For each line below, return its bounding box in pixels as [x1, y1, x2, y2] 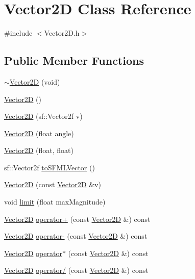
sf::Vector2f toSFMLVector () [4, 162, 95, 172]
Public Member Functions [4, 53, 144, 68]
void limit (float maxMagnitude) [4, 196, 106, 207]
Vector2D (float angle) [4, 128, 74, 138]
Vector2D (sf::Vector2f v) [4, 111, 83, 121]
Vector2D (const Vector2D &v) [4, 179, 101, 190]
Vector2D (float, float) [4, 145, 74, 156]
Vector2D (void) [9, 76, 60, 87]
